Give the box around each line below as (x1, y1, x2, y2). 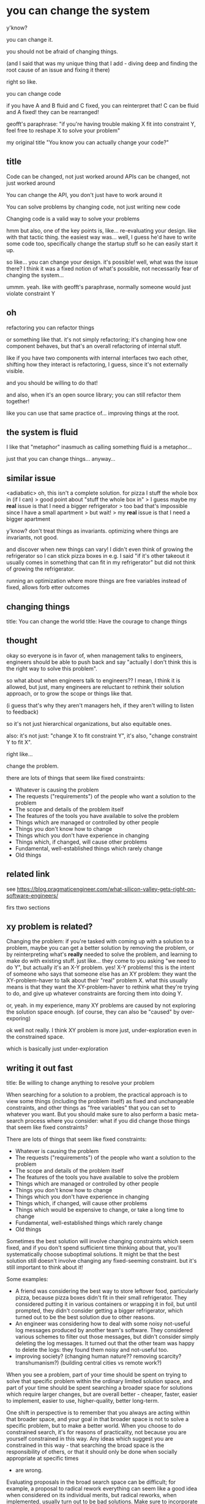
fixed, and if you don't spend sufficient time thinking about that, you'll (6, 1244, 182, 1252)
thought (6, 636, 38, 646)
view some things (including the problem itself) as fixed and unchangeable (6, 1098, 195, 1105)
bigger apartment (6, 515, 51, 523)
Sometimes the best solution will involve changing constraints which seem (6, 1238, 194, 1245)
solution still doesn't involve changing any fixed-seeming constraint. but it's (6, 1257, 197, 1265)
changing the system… (6, 271, 64, 279)
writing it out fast (6, 1063, 73, 1073)
